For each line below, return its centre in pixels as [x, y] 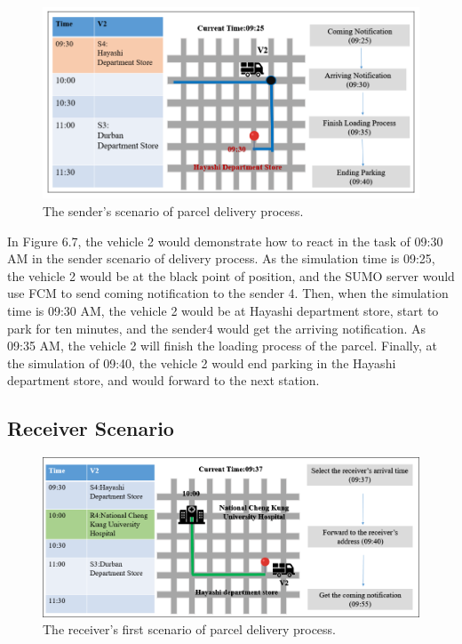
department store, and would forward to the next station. [163, 380]
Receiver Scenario [91, 428]
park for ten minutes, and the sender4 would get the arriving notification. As [217, 328]
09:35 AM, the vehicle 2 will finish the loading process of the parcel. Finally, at [222, 346]
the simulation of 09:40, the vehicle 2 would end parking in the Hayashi [202, 362]
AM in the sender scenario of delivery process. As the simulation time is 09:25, [221, 258]
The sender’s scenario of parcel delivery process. [173, 211]
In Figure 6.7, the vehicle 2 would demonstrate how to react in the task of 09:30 [225, 241]
